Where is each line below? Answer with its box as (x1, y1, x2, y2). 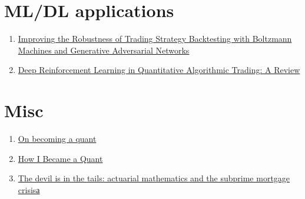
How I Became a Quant (18, 152, 103, 164)
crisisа (18, 183, 40, 195)
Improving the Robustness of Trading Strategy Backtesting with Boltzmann (18, 32, 292, 45)
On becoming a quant (18, 132, 97, 145)
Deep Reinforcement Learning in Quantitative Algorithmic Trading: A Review (18, 64, 300, 76)
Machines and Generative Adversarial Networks (18, 44, 190, 56)
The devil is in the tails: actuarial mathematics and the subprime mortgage (18, 172, 290, 184)
